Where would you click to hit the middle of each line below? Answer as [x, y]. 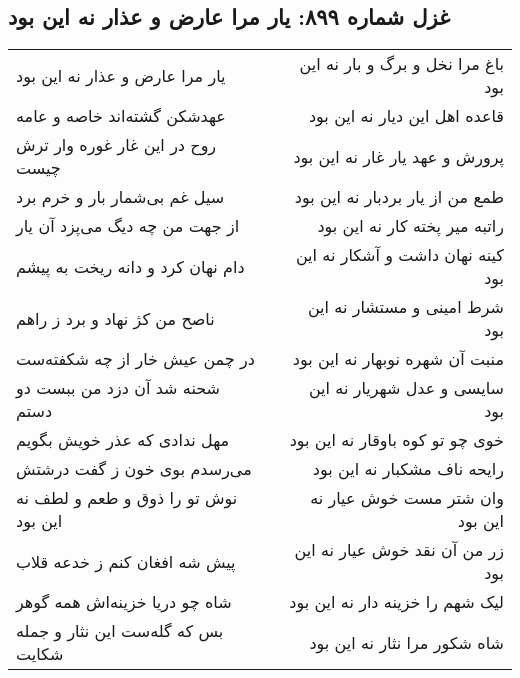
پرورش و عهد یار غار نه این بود [398, 156]
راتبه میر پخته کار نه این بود [410, 226]
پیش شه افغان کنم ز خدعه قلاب [126, 561]
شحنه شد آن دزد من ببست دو [118, 388]
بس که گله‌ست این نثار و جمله [120, 631]
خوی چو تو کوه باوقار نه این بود [396, 440]
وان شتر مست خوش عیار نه [407, 498]
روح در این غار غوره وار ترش [116, 145]
